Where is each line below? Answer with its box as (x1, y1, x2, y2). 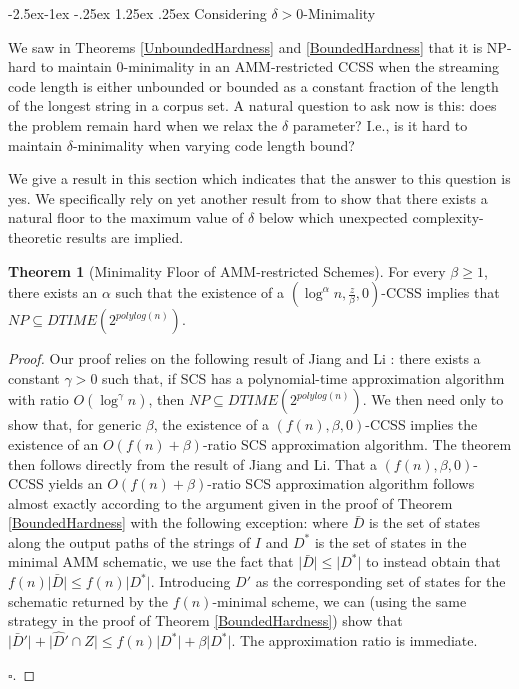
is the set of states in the (314, 531, 467, 552)
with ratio (8, 389, 69, 410)
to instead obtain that (366, 551, 501, 572)
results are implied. (66, 226, 184, 247)
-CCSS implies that (381, 282, 500, 303)
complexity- (412, 207, 484, 228)
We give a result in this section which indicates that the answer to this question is (8, 168, 511, 189)
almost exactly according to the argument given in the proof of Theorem (8, 492, 453, 513)
